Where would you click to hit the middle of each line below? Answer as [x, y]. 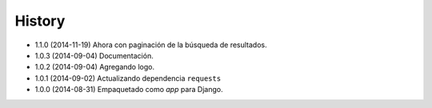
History [40, 21]
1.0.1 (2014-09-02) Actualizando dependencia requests [128, 78]
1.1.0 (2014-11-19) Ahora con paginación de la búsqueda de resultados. [151, 45]
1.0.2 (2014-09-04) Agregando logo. [95, 67]
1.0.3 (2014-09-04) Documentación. [94, 55]
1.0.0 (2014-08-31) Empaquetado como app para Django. [129, 90]
